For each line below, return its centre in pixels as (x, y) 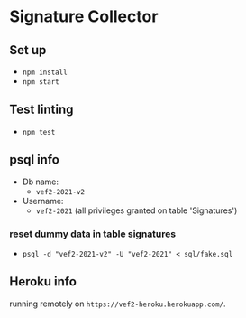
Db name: (41, 182)
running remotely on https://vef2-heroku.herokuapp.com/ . (118, 304)
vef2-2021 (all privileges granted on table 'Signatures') (137, 210)
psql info (35, 160)
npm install (45, 72)
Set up (28, 50)
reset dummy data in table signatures (93, 234)
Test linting (41, 110)
